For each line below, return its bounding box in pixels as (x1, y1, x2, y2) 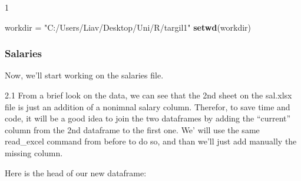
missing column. (5, 146, 63, 159)
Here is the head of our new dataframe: (5, 166, 147, 179)
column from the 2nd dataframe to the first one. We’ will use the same (5, 123, 260, 136)
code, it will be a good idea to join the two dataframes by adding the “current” (5, 112, 291, 124)
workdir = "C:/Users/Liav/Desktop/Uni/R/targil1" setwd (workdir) (5, 21, 252, 33)
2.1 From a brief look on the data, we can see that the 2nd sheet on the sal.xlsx (5, 89, 292, 101)
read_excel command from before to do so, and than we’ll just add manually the (5, 135, 297, 147)
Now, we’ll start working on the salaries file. (5, 69, 164, 81)
